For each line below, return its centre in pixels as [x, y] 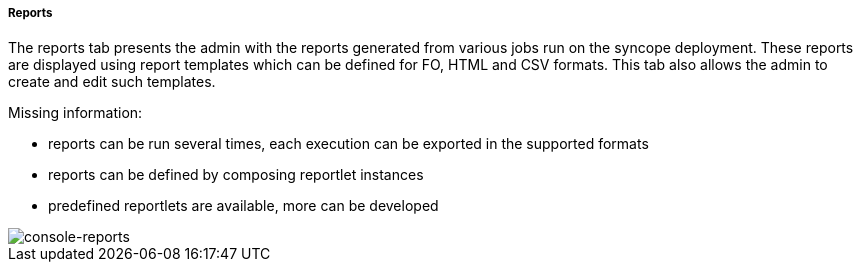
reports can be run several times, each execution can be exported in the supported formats [348, 144]
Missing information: [75, 113]
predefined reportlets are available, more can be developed [243, 206]
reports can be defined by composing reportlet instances [236, 175]
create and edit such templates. [112, 82]
